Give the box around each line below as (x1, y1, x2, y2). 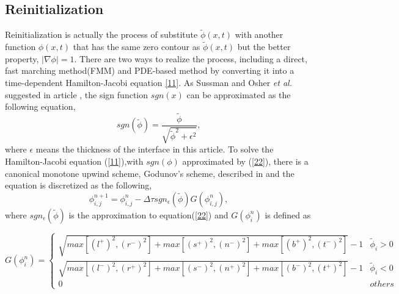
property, (5, 52, 39, 65)
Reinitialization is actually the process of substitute (5, 28, 198, 41)
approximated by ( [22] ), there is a (182, 155, 309, 168)
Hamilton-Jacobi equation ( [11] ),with (5, 155, 144, 168)
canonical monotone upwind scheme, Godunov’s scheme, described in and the (5, 167, 295, 179)
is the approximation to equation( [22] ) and (68, 208, 229, 221)
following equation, (5, 100, 76, 113)
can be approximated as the (186, 88, 291, 101)
